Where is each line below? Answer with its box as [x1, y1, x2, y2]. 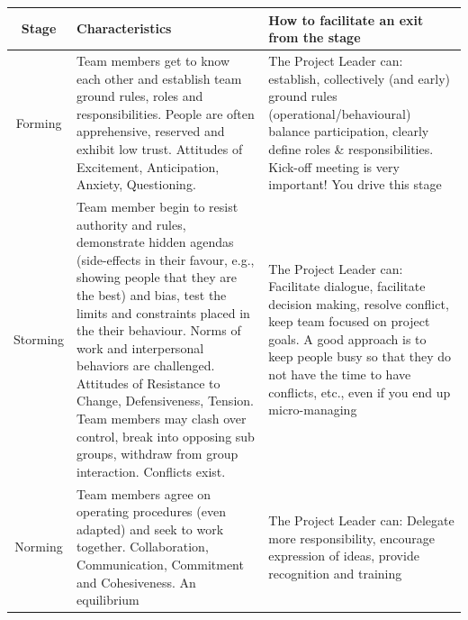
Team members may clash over [76, 409, 247, 428]
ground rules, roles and [76, 87, 203, 105]
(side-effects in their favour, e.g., [76, 250, 255, 269]
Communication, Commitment [76, 555, 244, 574]
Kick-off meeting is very [268, 157, 400, 176]
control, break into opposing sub [76, 426, 255, 445]
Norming [14, 537, 63, 556]
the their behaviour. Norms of [76, 321, 241, 340]
